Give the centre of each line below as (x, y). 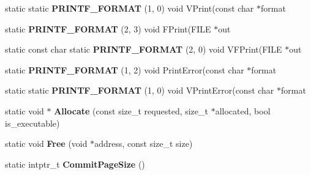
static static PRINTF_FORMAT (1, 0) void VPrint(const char (129, 8)
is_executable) (32, 123)
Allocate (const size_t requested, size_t (131, 110)
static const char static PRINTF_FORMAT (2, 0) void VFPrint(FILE (144, 49)
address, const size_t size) (144, 143)
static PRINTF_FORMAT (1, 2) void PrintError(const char (125, 69)
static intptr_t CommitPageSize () (75, 164)
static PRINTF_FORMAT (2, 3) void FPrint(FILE (108, 28)
